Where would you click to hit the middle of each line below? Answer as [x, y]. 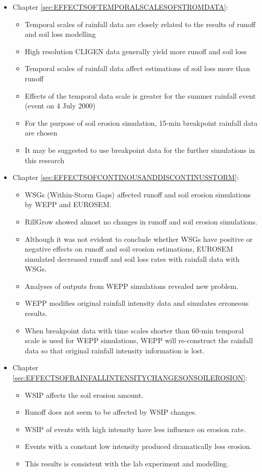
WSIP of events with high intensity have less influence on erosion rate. [135, 429]
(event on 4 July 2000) [60, 106]
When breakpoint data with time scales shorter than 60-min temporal [134, 330]
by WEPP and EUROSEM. [68, 204]
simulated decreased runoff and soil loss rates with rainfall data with [132, 259]
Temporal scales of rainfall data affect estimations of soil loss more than [137, 68]
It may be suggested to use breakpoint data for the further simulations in [140, 150]
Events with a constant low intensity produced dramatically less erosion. [138, 446]
